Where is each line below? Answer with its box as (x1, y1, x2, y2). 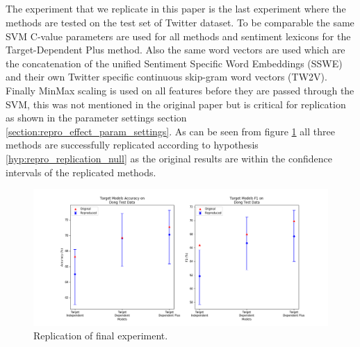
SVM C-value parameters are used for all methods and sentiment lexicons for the (6, 28, 351, 43)
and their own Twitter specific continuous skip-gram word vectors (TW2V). (6, 69, 327, 84)
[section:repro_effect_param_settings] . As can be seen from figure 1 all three (6, 124, 335, 138)
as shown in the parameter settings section (6, 110, 187, 125)
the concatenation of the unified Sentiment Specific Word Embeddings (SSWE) (6, 56, 343, 70)
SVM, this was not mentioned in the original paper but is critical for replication (6, 96, 346, 111)
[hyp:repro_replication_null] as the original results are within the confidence (6, 151, 332, 165)
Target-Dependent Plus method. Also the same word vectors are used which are (6, 42, 345, 57)
